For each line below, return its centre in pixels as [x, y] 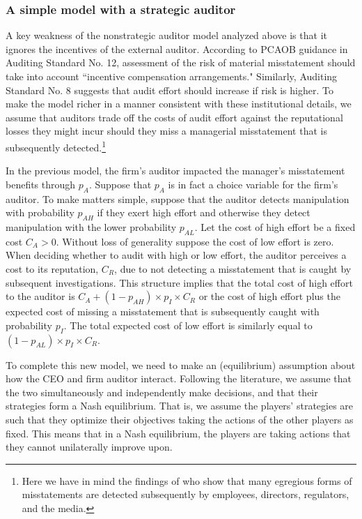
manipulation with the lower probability [91, 227]
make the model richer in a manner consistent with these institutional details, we [179, 104]
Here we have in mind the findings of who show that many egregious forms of [187, 480]
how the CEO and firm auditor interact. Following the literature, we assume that [179, 378]
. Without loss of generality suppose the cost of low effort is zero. [195, 241]
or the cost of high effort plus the [269, 296]
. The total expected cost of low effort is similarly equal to [188, 325]
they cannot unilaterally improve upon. [89, 447]
